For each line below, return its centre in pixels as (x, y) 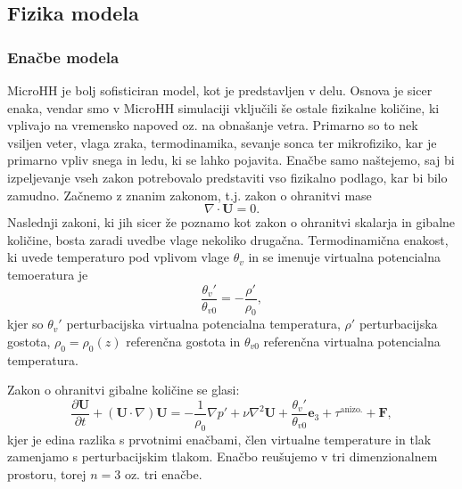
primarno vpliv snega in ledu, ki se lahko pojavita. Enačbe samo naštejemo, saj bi (231, 160)
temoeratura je (48, 274)
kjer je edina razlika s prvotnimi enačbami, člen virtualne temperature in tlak (219, 439)
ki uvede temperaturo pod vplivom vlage (118, 257)
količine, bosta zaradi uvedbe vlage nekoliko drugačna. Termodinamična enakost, (228, 239)
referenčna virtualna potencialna (352, 341)
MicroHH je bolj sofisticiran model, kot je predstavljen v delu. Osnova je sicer (220, 90)
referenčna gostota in (183, 341)
